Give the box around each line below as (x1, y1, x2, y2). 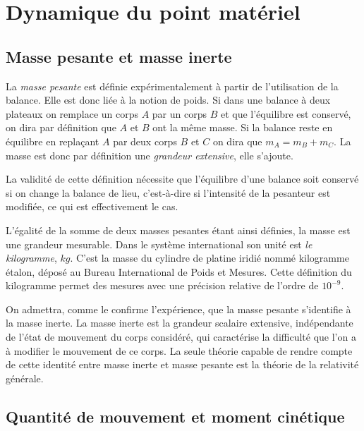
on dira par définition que (6, 120, 116, 135)
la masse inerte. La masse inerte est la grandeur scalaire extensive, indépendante (6, 315, 353, 330)
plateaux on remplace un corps (6, 106, 138, 121)
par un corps (152, 106, 207, 121)
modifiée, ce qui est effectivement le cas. (6, 199, 178, 214)
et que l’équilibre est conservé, (220, 106, 351, 121)
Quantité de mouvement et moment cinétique (6, 405, 345, 427)
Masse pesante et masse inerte (6, 45, 232, 67)
